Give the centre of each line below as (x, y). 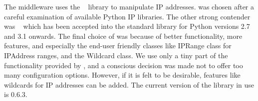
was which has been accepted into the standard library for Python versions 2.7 (127, 26)
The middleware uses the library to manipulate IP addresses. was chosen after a (129, 6)
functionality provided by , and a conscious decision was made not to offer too (124, 65)
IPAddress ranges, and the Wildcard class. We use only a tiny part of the (116, 55)
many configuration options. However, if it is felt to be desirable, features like (122, 75)
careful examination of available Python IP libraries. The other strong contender (127, 16)
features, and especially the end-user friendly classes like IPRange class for (118, 46)
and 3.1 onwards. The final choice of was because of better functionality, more (123, 36)
